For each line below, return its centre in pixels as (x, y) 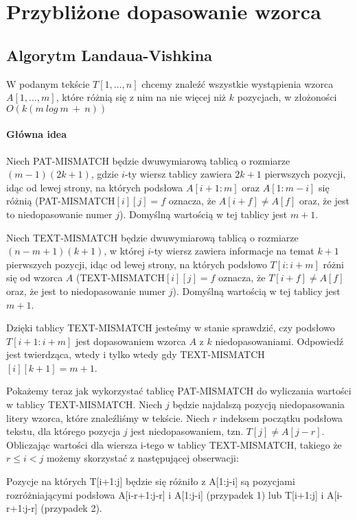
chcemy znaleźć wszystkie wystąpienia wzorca (238, 83)
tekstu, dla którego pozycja (64, 431)
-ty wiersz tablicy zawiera (178, 174)
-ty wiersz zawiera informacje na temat (232, 251)
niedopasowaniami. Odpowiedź (279, 341)
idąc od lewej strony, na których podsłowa (95, 187)
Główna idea (37, 134)
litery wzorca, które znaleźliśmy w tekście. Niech (108, 417)
